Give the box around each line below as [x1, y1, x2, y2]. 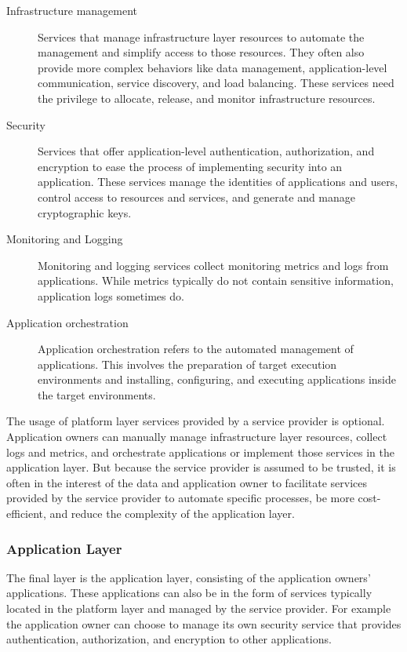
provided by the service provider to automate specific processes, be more [6, 490, 354, 506]
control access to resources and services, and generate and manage [38, 188, 356, 205]
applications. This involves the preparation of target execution [38, 355, 337, 372]
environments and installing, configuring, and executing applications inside [38, 371, 397, 388]
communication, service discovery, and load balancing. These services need [38, 75, 394, 91]
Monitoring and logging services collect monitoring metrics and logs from [38, 257, 389, 273]
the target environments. [38, 386, 156, 402]
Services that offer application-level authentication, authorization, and [38, 143, 375, 159]
